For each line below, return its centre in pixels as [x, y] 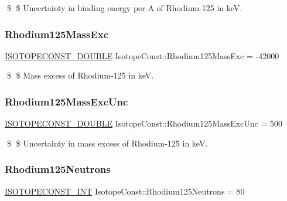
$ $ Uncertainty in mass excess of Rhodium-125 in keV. [107, 143]
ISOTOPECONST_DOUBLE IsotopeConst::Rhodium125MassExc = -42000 [142, 55]
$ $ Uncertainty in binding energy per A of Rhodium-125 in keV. [124, 8]
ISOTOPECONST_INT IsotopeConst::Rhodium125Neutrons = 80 [125, 191]
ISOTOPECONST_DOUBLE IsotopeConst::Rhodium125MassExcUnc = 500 [144, 123]
